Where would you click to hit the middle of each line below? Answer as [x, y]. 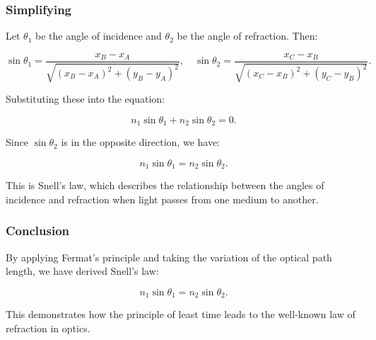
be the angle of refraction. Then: [247, 36]
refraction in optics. [48, 328]
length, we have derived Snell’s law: [82, 271]
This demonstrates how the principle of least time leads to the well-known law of [181, 314]
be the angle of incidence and [99, 36]
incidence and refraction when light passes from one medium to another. [162, 199]
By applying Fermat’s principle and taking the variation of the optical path [169, 257]
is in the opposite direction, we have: [141, 142]
